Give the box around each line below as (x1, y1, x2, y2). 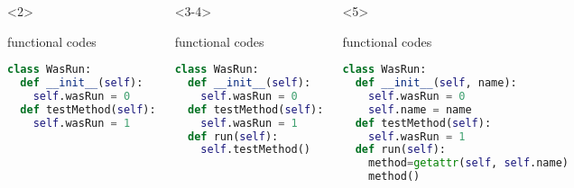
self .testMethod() (200, 143, 311, 157)
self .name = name (368, 103, 472, 116)
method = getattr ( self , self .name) (368, 157, 569, 170)
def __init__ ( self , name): (355, 76, 517, 90)
